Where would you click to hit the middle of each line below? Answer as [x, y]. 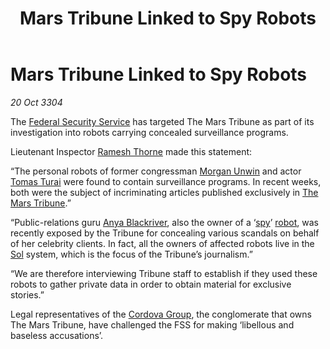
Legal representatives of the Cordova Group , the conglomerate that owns [161, 314]
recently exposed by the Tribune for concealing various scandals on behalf [165, 233]
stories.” [27, 294]
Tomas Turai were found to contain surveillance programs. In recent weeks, [166, 181]
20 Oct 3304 [36, 102]
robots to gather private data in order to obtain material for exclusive [151, 284]
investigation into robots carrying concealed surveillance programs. [149, 132]
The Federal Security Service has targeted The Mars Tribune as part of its [162, 121]
